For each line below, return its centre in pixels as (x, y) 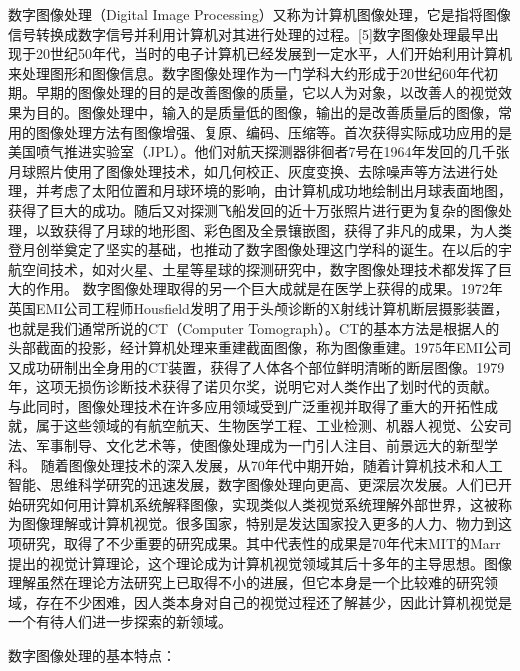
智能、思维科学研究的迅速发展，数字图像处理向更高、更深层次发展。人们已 (253, 484)
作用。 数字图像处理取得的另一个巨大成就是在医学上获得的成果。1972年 (269, 288)
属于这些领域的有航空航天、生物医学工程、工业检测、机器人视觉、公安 (266, 425)
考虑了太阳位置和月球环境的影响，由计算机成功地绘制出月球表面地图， (280, 190)
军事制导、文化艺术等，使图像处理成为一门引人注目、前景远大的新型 (259, 445)
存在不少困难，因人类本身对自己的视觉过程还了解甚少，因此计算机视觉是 (273, 601)
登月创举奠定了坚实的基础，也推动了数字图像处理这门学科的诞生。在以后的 (253, 249)
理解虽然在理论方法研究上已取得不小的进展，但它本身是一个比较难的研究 (246, 582)
